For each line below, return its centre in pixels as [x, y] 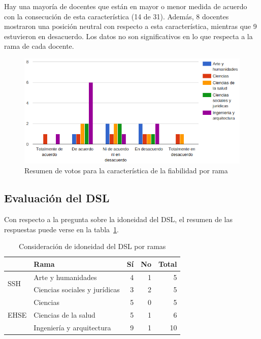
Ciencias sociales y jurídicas [77, 289]
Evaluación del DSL [57, 198]
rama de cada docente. [39, 46]
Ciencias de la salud [64, 315]
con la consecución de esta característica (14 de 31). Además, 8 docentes [117, 16]
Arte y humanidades [65, 277]
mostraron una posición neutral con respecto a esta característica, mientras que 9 [130, 26]
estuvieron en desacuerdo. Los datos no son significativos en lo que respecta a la [128, 36]
